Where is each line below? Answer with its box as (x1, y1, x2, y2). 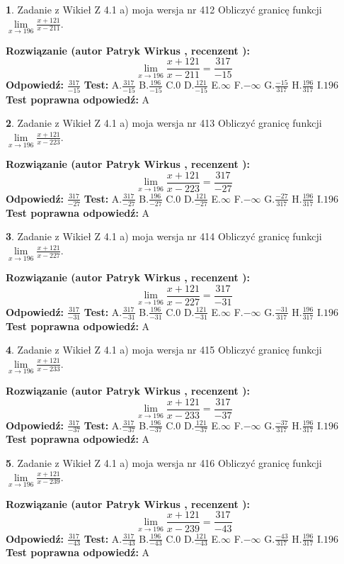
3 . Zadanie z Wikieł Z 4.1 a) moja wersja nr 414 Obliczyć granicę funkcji (6, 229, 322, 244)
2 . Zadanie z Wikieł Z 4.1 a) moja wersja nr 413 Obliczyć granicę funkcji (6, 115, 322, 130)
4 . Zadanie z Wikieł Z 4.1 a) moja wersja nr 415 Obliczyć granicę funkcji (6, 342, 322, 357)
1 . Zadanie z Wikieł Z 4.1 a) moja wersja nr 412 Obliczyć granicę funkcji (6, 2, 322, 16)
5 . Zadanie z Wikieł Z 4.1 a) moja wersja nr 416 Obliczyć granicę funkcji (6, 456, 322, 470)
